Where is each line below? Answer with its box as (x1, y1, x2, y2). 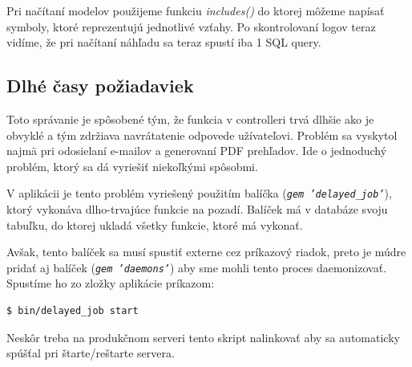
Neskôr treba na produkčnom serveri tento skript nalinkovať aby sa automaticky (6, 328, 400, 345)
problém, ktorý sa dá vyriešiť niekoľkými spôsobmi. (6, 157, 258, 174)
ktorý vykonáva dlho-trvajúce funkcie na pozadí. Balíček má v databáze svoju (6, 201, 388, 218)
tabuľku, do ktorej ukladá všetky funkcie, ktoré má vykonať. (6, 216, 303, 233)
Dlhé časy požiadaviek (6, 73, 194, 98)
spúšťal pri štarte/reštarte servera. (6, 345, 175, 361)
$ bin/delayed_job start (6, 305, 139, 317)
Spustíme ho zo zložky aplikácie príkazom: (6, 275, 215, 292)
